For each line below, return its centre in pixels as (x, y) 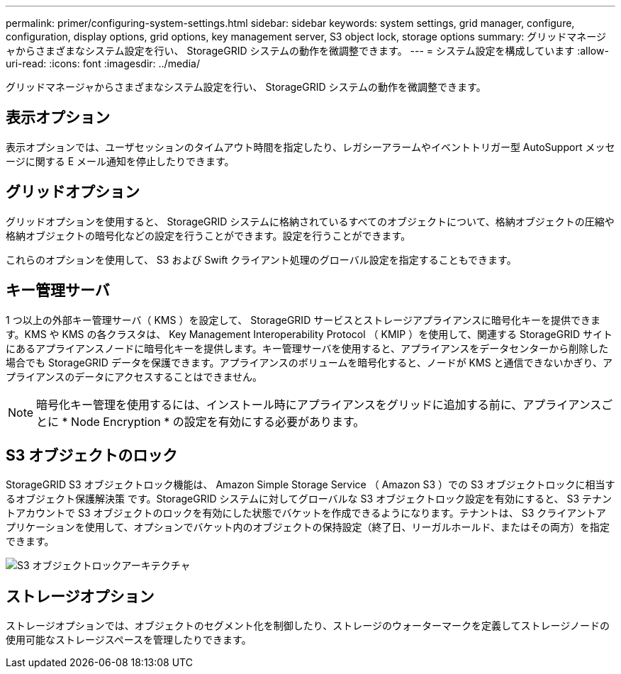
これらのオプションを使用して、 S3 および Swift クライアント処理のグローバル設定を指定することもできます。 (261, 259)
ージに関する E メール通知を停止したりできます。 (120, 161)
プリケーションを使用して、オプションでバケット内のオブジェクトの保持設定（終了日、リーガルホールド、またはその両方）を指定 (308, 527)
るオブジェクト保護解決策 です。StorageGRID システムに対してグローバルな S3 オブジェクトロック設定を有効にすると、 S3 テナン (309, 499)
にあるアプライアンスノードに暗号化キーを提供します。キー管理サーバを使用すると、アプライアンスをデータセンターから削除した (307, 348)
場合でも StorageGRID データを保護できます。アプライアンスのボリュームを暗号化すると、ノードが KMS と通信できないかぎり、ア (309, 362)
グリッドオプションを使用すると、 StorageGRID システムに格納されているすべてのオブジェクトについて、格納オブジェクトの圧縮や (310, 221)
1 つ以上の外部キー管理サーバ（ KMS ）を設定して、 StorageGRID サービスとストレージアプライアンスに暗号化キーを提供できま (303, 320)
